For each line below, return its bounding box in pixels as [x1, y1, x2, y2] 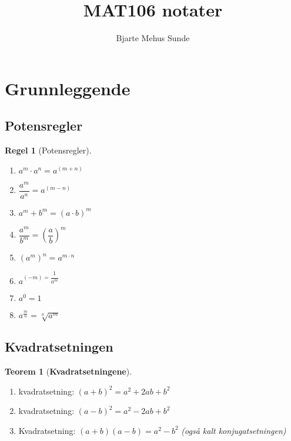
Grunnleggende [5, 76, 131, 100]
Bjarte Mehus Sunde [116, 32, 190, 44]
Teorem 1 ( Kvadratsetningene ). [5, 365, 132, 377]
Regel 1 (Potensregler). [5, 144, 92, 156]
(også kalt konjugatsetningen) [181, 424, 286, 436]
